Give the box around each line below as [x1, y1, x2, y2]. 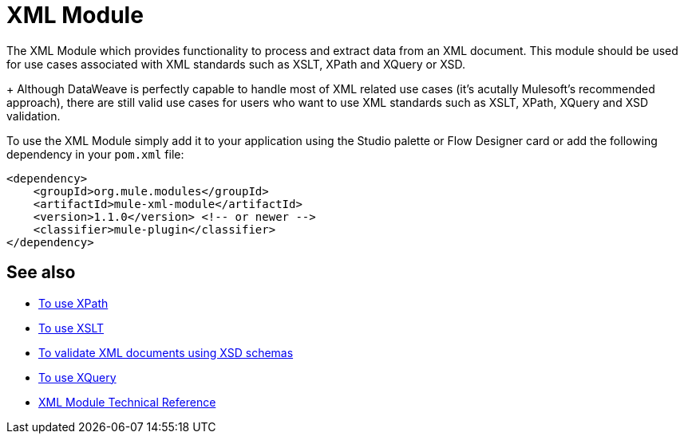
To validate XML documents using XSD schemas [38, 345, 294, 359]
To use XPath [38, 296, 109, 310]
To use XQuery [38, 370, 117, 384]
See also [6, 262, 76, 283]
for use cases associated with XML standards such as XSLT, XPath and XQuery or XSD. [6, 57, 466, 71]
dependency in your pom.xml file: [6, 147, 184, 161]
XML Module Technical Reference [38, 395, 216, 409]
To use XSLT [38, 320, 105, 335]
